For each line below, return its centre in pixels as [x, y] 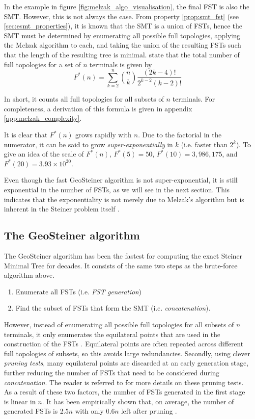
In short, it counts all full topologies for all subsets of [84, 99]
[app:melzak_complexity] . [43, 118]
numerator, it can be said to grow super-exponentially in [88, 144]
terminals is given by [121, 64]
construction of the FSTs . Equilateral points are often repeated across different [124, 344]
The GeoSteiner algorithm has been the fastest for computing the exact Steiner [123, 256]
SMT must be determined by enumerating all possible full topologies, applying [122, 35]
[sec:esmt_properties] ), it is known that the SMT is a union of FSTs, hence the [123, 26]
